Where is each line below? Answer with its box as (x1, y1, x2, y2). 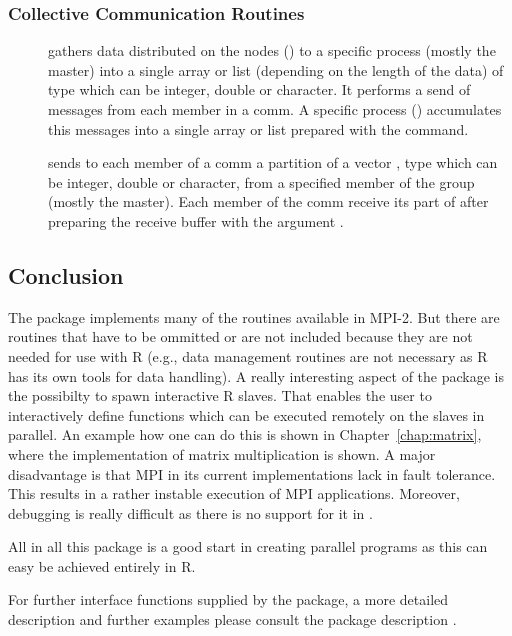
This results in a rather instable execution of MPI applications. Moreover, (8, 483, 460, 504)
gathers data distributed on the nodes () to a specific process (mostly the (48, 40, 496, 61)
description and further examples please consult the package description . (8, 609, 457, 630)
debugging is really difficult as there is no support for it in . (8, 502, 373, 523)
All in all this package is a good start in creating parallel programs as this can (8, 536, 488, 557)
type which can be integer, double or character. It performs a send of (48, 79, 471, 100)
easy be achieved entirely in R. (8, 555, 196, 576)
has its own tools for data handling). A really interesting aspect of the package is (8, 365, 505, 386)
